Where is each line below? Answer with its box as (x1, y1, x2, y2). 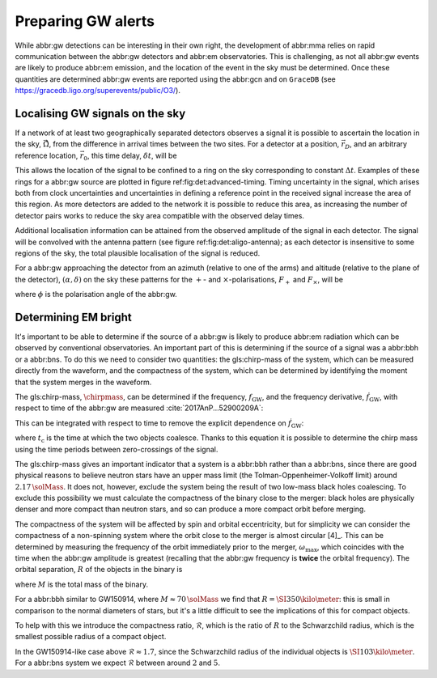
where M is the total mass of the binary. (15, 579, 149, 589)
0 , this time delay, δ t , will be (83, 150, 177, 162)
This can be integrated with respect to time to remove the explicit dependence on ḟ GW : (15, 417, 304, 430)
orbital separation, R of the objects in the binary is (15, 565, 183, 574)
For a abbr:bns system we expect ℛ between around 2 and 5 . (15, 658, 220, 667)
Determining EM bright (15, 310, 133, 324)
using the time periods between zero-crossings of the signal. (15, 444, 218, 454)
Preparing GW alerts (15, 12, 155, 30)
